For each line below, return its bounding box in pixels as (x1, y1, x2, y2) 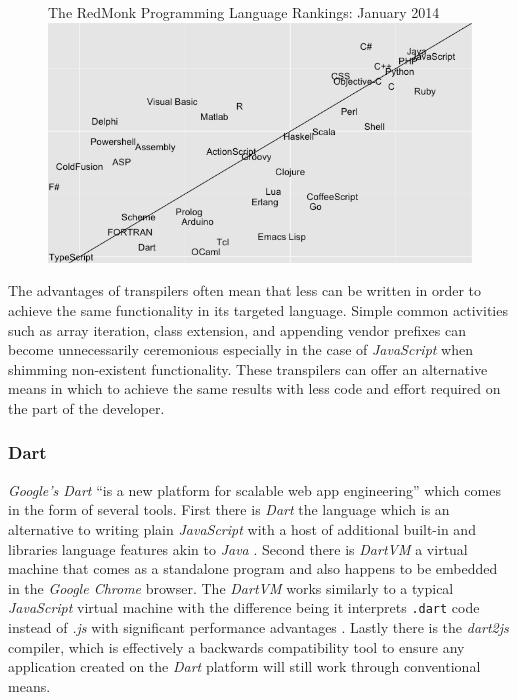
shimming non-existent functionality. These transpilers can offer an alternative (8, 358, 488, 379)
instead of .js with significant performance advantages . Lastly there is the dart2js (8, 617, 509, 637)
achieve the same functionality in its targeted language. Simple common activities (8, 300, 508, 320)
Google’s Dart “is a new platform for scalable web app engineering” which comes (8, 479, 501, 500)
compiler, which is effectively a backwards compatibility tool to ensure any (8, 636, 465, 657)
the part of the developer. (8, 397, 165, 418)
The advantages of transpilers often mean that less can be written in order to (8, 280, 482, 301)
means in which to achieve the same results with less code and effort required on (8, 378, 501, 399)
